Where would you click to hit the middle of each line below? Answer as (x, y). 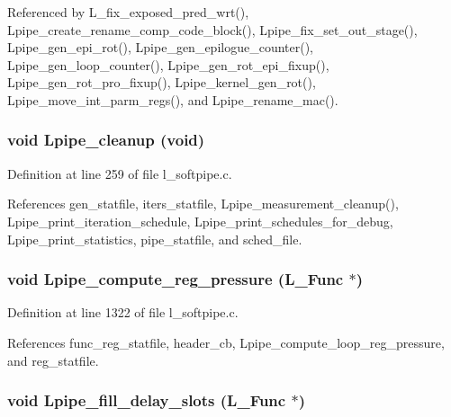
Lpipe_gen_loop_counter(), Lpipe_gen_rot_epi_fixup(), (168, 64)
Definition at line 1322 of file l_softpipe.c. (123, 312)
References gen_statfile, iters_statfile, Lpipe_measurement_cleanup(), (203, 204)
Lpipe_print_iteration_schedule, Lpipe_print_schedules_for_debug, (200, 221)
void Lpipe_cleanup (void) (106, 140)
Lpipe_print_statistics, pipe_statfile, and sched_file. (155, 239)
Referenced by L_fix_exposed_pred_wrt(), (128, 12)
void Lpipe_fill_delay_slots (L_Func (147, 400)
